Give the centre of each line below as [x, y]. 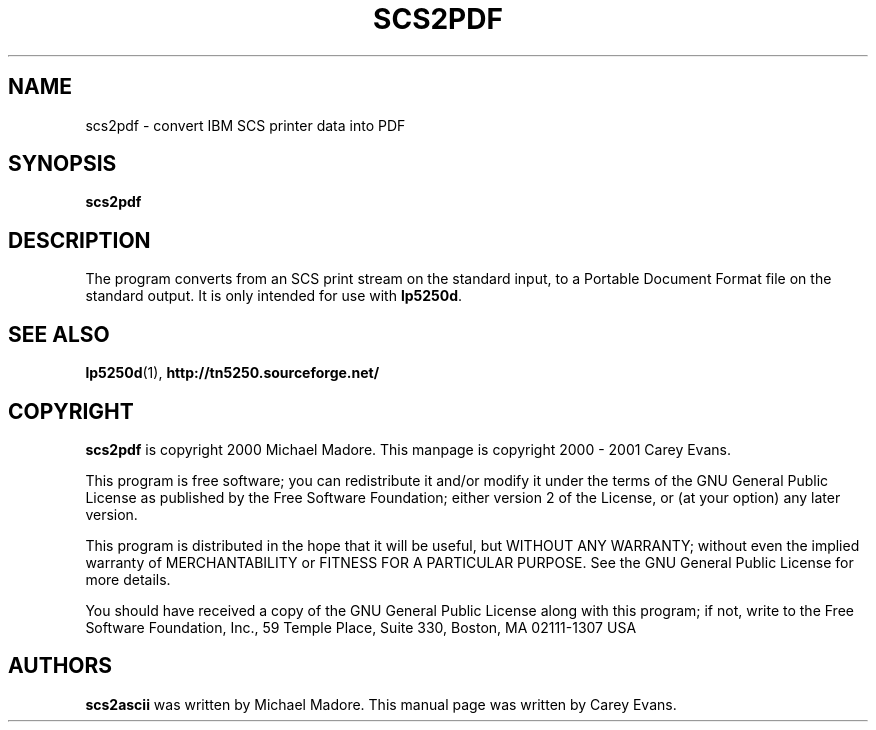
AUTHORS [60, 666]
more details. [128, 579]
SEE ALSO [59, 334]
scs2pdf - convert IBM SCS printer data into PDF [245, 125]
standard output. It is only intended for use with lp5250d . [274, 296]
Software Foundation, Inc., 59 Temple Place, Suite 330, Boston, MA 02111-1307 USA [361, 627]
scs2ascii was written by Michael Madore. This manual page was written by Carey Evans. [381, 704]
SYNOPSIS [62, 164]
